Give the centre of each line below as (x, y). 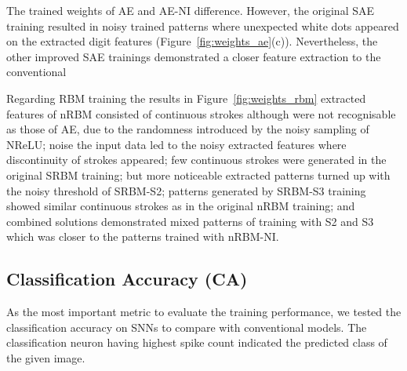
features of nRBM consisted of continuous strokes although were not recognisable (201, 113)
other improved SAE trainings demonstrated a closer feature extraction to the (194, 56)
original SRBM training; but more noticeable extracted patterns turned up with (198, 175)
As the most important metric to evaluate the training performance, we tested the (204, 312)
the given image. (46, 357)
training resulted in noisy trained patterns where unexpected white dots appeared (203, 25)
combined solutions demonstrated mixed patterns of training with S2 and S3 (190, 221)
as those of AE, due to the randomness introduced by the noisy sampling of (188, 129)
